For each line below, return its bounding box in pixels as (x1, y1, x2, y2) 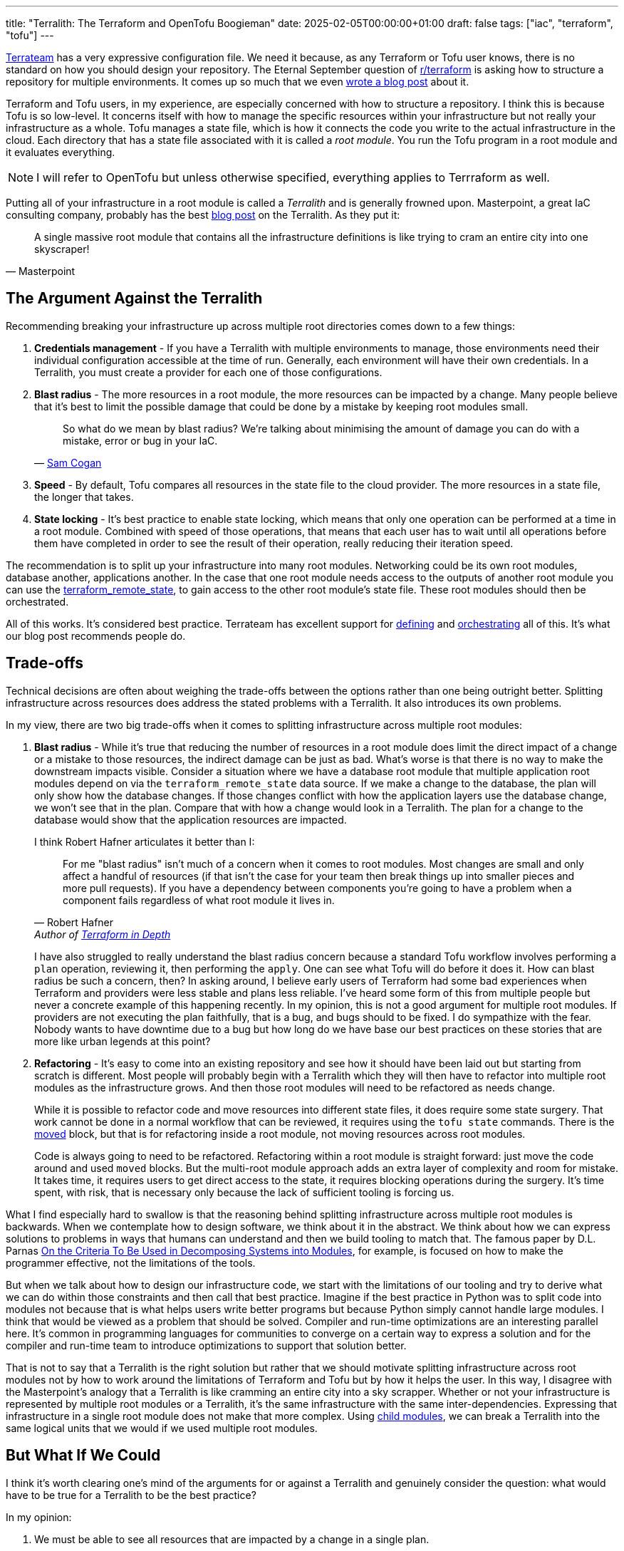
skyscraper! (34, 243, 90, 255)
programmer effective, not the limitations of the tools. (6, 1256, 256, 1269)
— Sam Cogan (34, 456, 102, 469)
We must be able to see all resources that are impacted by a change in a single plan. (34, 1532, 430, 1545)
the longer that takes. (34, 490, 134, 503)
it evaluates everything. (6, 146, 115, 158)
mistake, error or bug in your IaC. (63, 434, 218, 447)
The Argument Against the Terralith (6, 289, 263, 308)
